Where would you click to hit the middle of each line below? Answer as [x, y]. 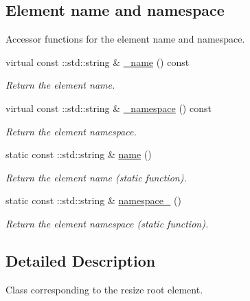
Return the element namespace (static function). [107, 223]
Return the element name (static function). [96, 177]
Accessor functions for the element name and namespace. [125, 39]
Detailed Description [81, 260]
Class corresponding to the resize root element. [104, 289]
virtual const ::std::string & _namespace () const [109, 108]
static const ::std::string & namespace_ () [93, 200]
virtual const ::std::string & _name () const [98, 62]
